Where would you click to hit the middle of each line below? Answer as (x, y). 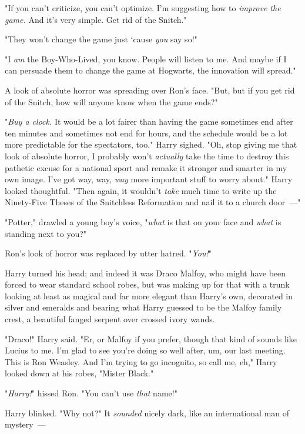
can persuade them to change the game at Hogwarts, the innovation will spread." (150, 70)
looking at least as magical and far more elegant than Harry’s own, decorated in (149, 296)
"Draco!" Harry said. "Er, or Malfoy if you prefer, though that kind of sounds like (151, 338)
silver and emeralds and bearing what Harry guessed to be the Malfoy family (143, 307)
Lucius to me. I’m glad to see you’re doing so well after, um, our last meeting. (145, 350)
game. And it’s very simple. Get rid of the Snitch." (96, 19)
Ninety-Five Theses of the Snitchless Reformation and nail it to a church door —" (153, 202)
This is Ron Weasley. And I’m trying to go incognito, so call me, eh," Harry (141, 361)
